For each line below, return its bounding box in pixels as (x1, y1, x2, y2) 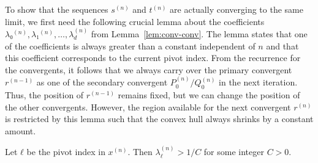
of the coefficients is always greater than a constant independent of (5, 39, 256, 52)
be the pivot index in (26, 145, 105, 158)
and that (266, 39, 299, 52)
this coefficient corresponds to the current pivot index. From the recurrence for (5, 51, 301, 64)
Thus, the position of (5, 88, 84, 101)
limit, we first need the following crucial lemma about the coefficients (5, 15, 265, 27)
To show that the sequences (5, 3, 108, 15)
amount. (5, 124, 36, 137)
